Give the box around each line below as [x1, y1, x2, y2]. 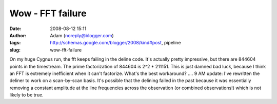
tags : [9, 40, 21, 46]
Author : [9, 32, 27, 38]
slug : [9, 46, 21, 53]
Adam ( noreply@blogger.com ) [50, 32, 114, 38]
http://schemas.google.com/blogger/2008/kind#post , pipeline [50, 40, 181, 46]
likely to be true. [9, 92, 44, 98]
